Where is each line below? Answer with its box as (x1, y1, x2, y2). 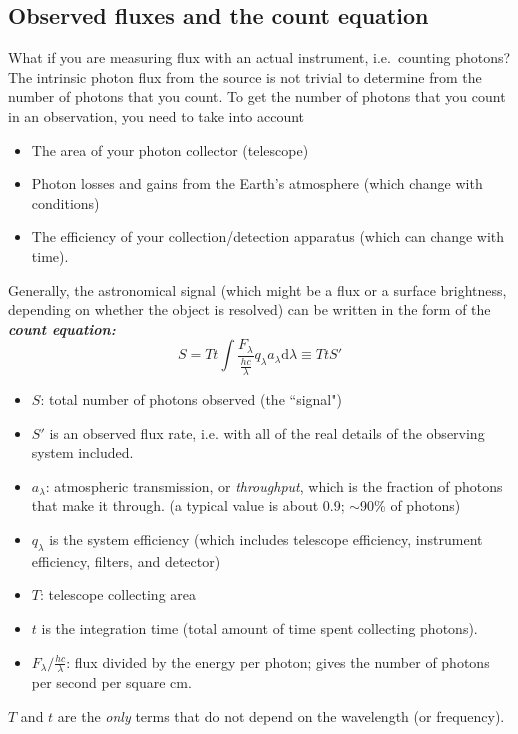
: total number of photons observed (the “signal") (40, 389, 342, 410)
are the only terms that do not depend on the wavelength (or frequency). (57, 706, 505, 727)
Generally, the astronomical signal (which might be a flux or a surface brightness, (8, 279, 507, 300)
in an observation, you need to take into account (8, 105, 305, 126)
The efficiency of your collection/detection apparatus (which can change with (31, 226, 505, 247)
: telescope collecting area (39, 584, 197, 605)
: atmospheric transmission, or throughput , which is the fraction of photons (45, 475, 503, 496)
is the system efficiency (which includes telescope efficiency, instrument (49, 529, 483, 550)
